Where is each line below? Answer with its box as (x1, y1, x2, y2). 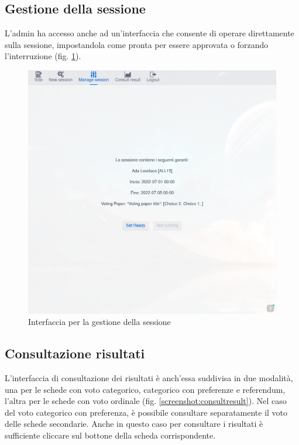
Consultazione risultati (5, 344, 145, 362)
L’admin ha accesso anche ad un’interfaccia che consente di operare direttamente (5, 27, 294, 39)
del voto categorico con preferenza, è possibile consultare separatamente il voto (5, 406, 288, 418)
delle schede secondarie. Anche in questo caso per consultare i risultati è (5, 417, 263, 430)
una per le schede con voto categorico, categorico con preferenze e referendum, (5, 383, 286, 395)
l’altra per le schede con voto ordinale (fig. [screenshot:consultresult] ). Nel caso (5, 395, 287, 407)
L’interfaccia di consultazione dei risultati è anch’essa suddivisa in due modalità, (5, 371, 293, 384)
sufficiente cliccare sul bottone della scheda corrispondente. (5, 429, 216, 441)
